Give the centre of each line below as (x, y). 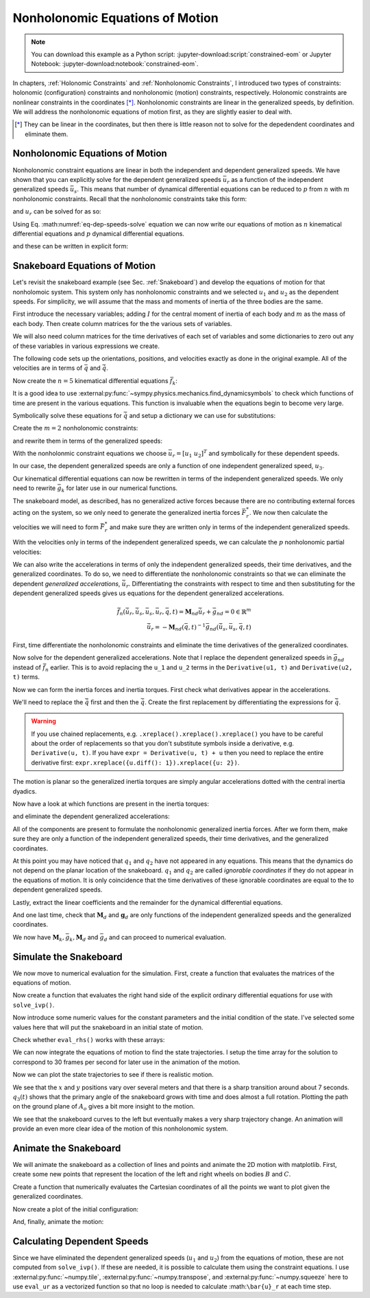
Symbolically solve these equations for (67, 415)
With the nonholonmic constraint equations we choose (90, 454)
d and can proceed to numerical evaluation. (165, 938)
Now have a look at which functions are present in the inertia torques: (111, 804)
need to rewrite (34, 488)
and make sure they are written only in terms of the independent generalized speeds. (230, 527)
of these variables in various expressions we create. (86, 346)
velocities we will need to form (56, 527)
